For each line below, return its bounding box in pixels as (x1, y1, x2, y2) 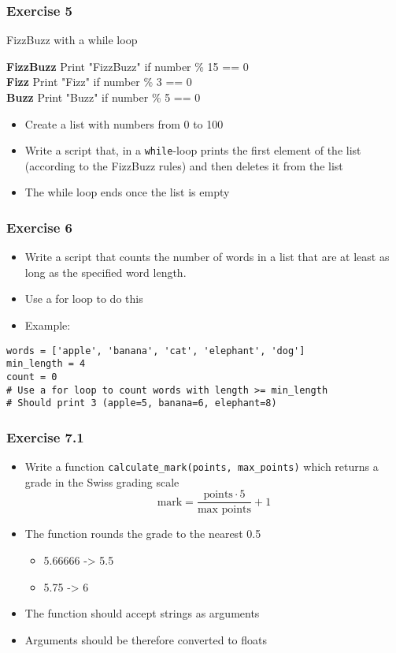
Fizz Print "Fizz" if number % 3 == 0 (6, 73, 192, 90)
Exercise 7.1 (6, 427, 84, 446)
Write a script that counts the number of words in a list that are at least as (24, 248, 390, 265)
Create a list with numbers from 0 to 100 (24, 115, 224, 132)
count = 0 (6, 371, 57, 382)
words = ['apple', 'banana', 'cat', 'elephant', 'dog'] (6, 345, 305, 356)
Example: (24, 317, 71, 334)
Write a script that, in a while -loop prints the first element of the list (24, 142, 361, 159)
